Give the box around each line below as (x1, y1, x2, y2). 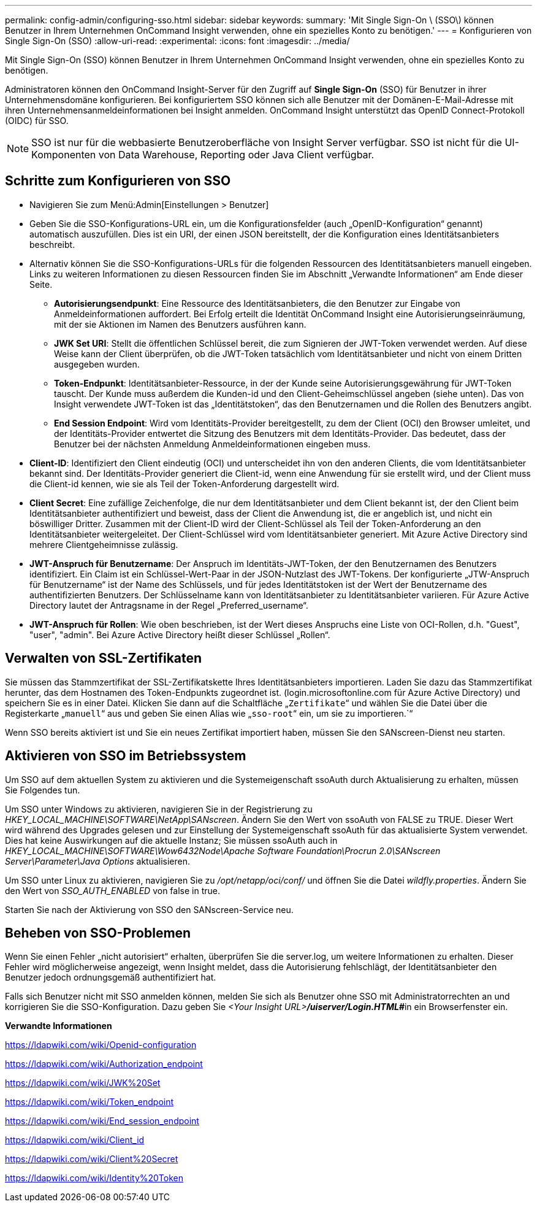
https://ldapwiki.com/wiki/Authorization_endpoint (5, 1059, 203, 1070)
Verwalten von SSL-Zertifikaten (5, 650, 202, 666)
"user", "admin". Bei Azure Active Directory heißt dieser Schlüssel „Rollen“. (29, 629, 330, 640)
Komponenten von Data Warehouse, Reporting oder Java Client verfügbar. (31, 148, 375, 161)
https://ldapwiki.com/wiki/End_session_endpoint (5, 1116, 199, 1127)
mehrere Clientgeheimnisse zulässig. (29, 539, 178, 550)
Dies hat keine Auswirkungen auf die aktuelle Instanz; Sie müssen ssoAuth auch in (5, 835, 338, 846)
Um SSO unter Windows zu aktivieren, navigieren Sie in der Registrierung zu (5, 803, 313, 814)
